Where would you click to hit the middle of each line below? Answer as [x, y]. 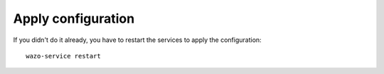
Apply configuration [74, 18]
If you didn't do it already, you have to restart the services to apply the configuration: [138, 40]
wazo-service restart [63, 56]
